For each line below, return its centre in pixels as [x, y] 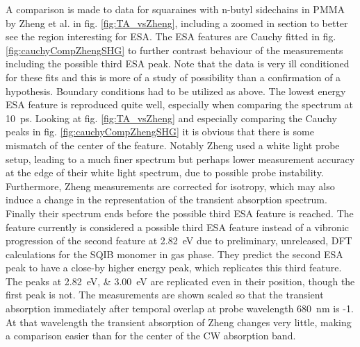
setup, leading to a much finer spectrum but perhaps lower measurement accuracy [180, 159]
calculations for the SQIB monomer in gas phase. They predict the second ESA [174, 254]
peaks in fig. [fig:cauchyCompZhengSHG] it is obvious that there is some [160, 132]
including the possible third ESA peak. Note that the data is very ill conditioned [178, 64]
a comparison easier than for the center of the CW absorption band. [151, 336]
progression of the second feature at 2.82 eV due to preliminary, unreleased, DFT [179, 240]
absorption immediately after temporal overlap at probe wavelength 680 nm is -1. [180, 308]
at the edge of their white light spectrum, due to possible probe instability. [165, 172]
